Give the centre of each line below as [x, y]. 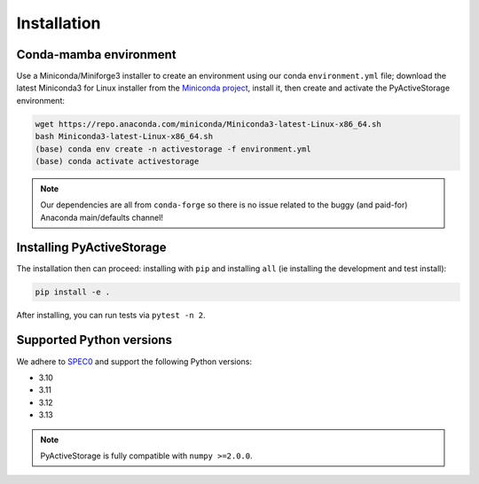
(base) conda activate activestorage [117, 161]
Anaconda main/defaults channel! [102, 217]
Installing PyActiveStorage [91, 247]
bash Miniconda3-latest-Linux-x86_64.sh [124, 137]
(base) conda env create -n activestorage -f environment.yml [173, 149]
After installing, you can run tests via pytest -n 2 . [111, 315]
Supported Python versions [94, 340]
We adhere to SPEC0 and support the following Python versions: [134, 361]
